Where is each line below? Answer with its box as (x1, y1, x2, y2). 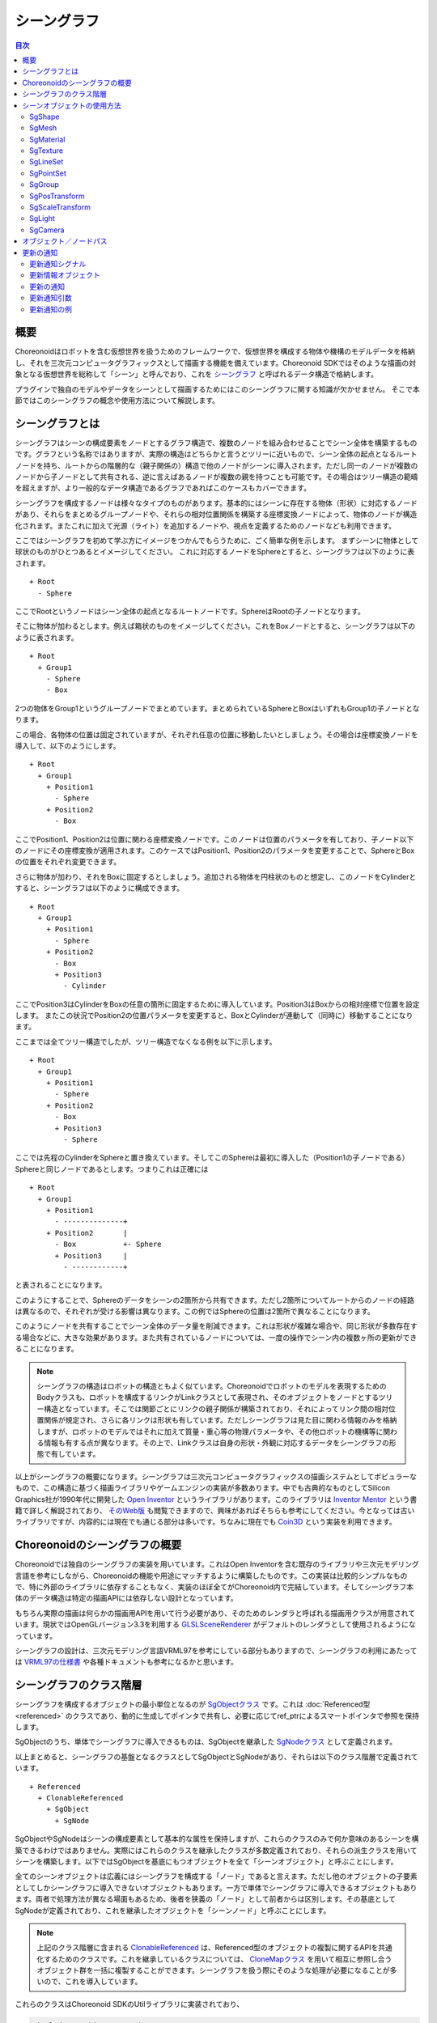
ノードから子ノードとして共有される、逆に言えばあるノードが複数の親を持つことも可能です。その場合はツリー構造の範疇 (15, 472, 418, 481)
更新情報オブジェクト (29, 270, 100, 280)
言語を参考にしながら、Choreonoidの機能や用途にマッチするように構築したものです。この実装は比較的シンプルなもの (15, 1571, 408, 1580)
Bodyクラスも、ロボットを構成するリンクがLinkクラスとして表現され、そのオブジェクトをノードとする (36, 1393, 380, 1402)
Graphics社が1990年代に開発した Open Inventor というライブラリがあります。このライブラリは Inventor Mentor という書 (15, 1494, 418, 1504)
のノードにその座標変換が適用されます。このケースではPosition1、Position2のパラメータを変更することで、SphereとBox (15, 846, 415, 855)
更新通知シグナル (29, 259, 87, 269)
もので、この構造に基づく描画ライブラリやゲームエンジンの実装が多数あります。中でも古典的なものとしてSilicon (15, 1483, 391, 1493)
